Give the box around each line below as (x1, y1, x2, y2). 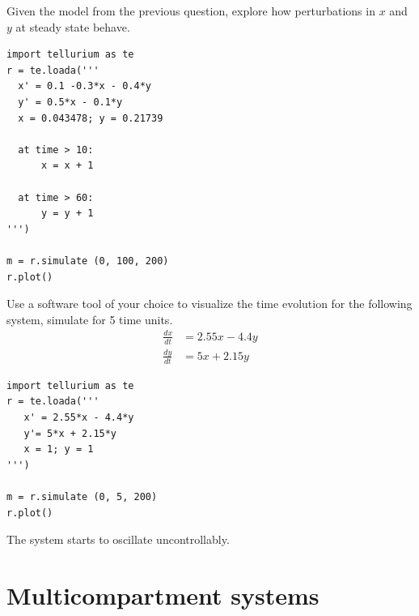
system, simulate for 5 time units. (6, 310, 173, 327)
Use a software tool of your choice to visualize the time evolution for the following (6, 295, 413, 312)
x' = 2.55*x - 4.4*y (23, 412, 134, 424)
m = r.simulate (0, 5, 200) (6, 490, 158, 503)
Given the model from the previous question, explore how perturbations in (6, 2, 375, 19)
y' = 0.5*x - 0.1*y (18, 96, 123, 108)
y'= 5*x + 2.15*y (23, 427, 117, 439)
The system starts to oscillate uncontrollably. (6, 531, 230, 548)
